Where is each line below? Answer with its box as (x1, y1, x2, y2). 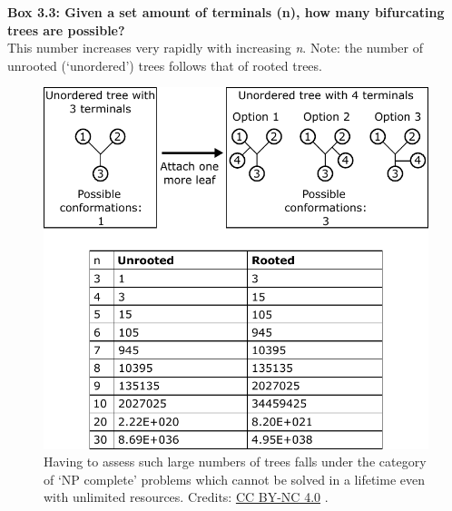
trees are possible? (7, 20, 125, 39)
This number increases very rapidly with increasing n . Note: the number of (7, 38, 423, 57)
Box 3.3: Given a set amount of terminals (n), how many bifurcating (7, 3, 445, 21)
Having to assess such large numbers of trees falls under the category (44, 452, 427, 471)
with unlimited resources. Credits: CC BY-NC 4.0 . (44, 487, 329, 506)
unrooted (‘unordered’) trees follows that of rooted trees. (7, 55, 322, 74)
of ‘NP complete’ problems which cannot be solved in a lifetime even (44, 469, 425, 488)
